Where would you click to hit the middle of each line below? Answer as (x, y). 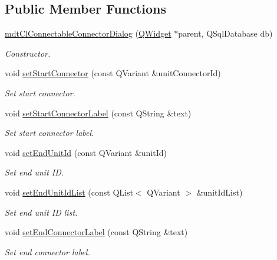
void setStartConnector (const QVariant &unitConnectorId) (113, 73)
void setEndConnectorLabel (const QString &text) (96, 232)
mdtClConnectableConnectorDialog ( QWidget (88, 33)
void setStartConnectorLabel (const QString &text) (98, 113)
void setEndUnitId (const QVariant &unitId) (86, 152)
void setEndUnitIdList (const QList (69, 192)
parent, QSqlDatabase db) (225, 33)
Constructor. (28, 53)
